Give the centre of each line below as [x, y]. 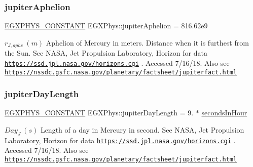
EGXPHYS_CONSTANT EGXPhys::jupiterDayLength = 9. [99, 113]
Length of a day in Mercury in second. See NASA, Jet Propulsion [142, 129]
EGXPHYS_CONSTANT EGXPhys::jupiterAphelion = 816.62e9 [106, 26]
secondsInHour [224, 113]
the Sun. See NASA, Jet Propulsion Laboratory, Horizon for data [106, 53]
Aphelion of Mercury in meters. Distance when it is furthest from [147, 42]
